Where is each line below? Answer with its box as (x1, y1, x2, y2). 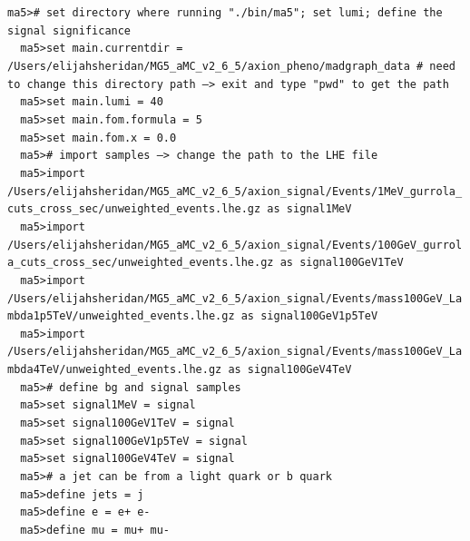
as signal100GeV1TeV (279, 256, 404, 270)
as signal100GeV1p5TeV (240, 310, 378, 323)
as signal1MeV (267, 202, 352, 216)
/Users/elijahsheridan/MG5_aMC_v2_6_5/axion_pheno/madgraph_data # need (7, 59, 455, 73)
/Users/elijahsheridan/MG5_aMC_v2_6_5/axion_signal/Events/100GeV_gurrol (7, 238, 463, 251)
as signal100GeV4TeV (228, 363, 352, 377)
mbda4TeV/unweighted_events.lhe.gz (7, 363, 222, 377)
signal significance (7, 24, 132, 37)
